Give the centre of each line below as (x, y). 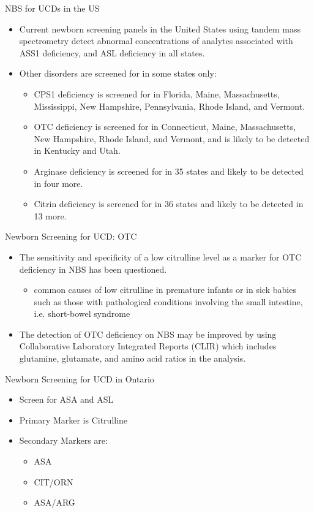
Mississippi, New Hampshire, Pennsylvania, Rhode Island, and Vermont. (170, 106)
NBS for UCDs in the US (52, 8)
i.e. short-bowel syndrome (82, 313)
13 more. (50, 215)
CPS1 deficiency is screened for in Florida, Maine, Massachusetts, (157, 93)
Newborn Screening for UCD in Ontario (80, 378)
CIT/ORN (54, 481)
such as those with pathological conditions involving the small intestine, (168, 301)
